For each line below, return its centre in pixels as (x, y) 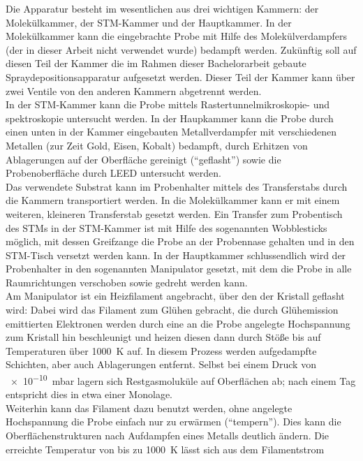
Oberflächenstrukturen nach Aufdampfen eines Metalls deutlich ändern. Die (168, 436)
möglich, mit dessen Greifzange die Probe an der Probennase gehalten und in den (180, 241)
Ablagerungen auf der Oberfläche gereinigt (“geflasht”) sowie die (143, 159)
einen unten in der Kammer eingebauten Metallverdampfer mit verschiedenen (171, 132)
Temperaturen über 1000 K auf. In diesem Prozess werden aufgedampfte (161, 350)
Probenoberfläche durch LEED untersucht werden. (113, 173)
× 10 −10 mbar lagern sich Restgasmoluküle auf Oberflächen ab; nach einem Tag (183, 380)
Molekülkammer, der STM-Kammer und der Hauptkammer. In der (149, 22)
